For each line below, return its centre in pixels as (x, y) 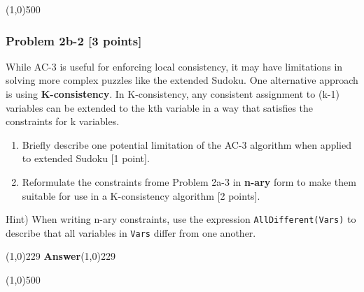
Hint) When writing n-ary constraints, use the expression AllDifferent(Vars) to (181, 219)
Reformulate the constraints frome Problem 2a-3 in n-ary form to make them (189, 181)
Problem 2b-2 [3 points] (74, 40)
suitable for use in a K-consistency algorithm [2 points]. (141, 195)
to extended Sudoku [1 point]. (86, 158)
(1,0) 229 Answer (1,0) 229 (61, 256)
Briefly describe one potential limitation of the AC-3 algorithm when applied (187, 144)
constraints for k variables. (63, 121)
